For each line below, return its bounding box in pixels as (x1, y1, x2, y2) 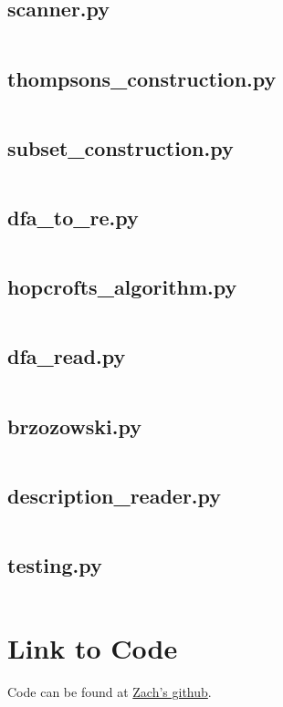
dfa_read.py (7, 342, 126, 370)
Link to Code (7, 629, 178, 667)
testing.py (7, 551, 102, 579)
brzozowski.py (7, 411, 141, 440)
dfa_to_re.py (7, 203, 139, 231)
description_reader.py (7, 481, 222, 509)
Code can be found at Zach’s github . (7, 681, 212, 701)
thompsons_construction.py (7, 64, 277, 92)
